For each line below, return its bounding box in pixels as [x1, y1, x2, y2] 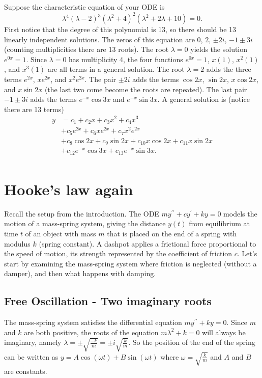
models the [223, 208, 257, 219]
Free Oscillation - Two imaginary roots [4, 293, 212, 309]
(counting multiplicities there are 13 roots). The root [4, 44, 169, 55]
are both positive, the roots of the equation [24, 327, 159, 337]
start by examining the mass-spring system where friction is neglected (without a [4, 258, 257, 268]
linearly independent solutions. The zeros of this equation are [4, 34, 195, 44]
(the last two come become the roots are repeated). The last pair [44, 84, 247, 94]
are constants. [4, 365, 47, 376]
